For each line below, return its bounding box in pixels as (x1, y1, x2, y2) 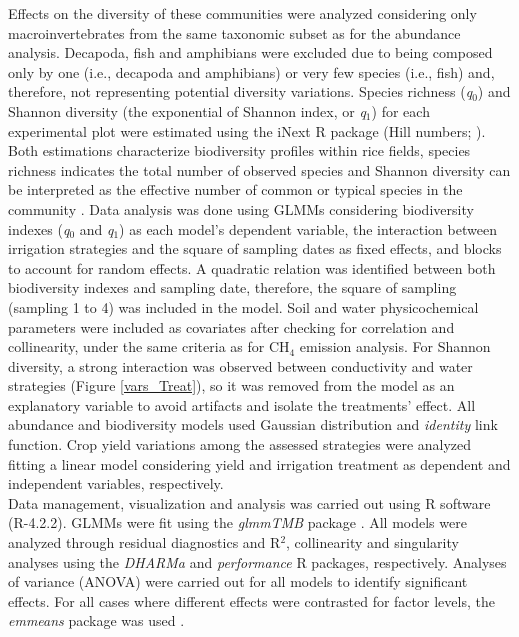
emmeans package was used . (8, 610, 185, 631)
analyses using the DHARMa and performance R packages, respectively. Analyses (8, 551, 507, 572)
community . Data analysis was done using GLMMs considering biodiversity (8, 198, 474, 219)
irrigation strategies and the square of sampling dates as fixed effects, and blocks (8, 238, 502, 259)
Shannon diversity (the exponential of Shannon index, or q (8, 100, 366, 121)
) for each (371, 100, 430, 121)
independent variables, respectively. (8, 473, 224, 494)
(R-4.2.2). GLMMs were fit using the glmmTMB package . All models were (8, 512, 467, 533)
